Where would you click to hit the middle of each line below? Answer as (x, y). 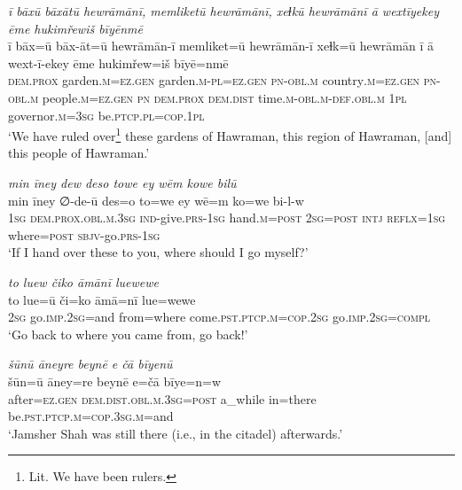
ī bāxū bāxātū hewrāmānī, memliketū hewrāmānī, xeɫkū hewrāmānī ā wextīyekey (223, 11)
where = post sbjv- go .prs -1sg (84, 234)
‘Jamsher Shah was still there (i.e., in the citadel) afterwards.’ (176, 433)
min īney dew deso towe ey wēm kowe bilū (122, 183)
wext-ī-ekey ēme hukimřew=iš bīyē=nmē (118, 62)
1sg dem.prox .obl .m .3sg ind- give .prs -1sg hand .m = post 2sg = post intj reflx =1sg (227, 218)
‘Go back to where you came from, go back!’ (128, 334)
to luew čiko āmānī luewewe (83, 281)
